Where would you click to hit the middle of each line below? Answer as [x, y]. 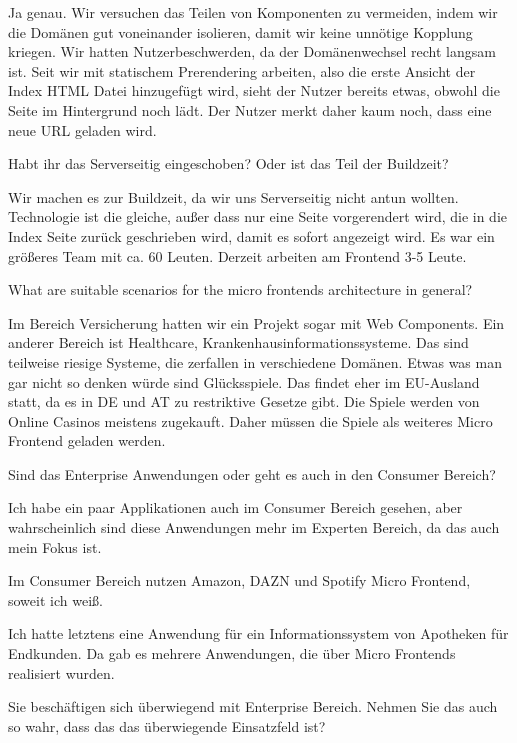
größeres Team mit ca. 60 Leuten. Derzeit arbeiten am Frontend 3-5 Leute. [237, 255]
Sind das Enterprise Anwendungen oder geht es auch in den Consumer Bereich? [252, 473]
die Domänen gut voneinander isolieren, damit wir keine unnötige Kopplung [240, 31]
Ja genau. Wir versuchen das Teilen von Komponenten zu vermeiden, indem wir [253, 12]
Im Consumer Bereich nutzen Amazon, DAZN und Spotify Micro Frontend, [239, 580]
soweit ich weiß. [55, 599]
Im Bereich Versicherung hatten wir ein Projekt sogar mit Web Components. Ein [256, 322]
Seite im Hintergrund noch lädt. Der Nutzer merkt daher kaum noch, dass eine [250, 109]
